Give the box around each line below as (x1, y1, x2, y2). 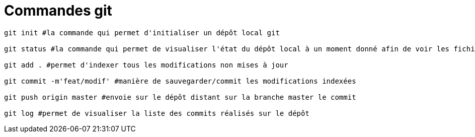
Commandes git (4, 2, 112, 19)
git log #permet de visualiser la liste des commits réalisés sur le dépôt (4, 109, 309, 117)
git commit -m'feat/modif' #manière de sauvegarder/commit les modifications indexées (4, 77, 356, 85)
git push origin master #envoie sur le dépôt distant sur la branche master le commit (4, 93, 356, 101)
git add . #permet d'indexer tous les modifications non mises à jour (4, 60, 288, 69)
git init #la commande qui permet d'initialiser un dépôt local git (4, 28, 280, 37)
